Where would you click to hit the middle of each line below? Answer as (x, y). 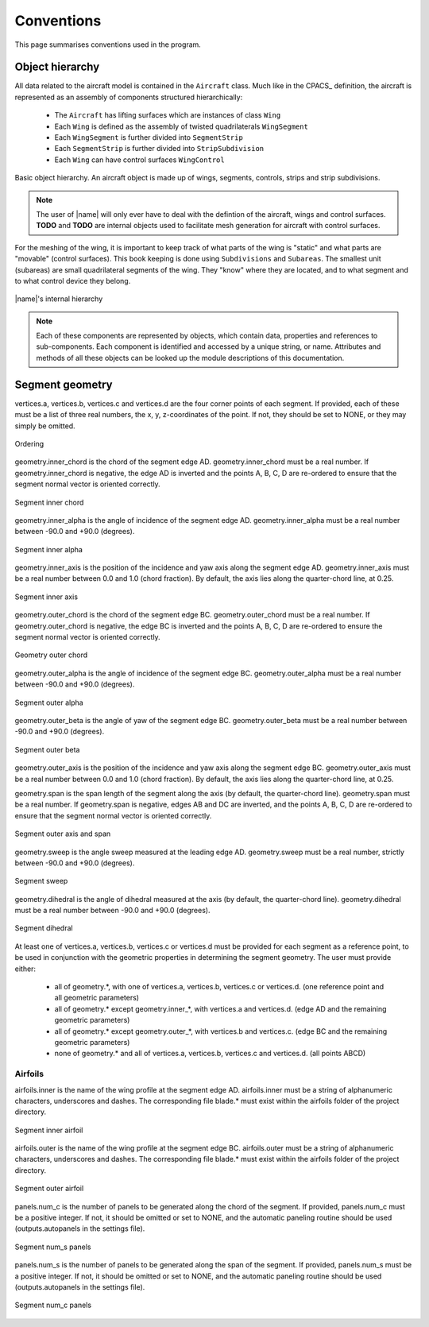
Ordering (29, 443)
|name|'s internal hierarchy (59, 299)
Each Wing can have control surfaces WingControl (140, 160)
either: (25, 969)
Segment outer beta (47, 749)
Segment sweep (41, 881)
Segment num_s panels (53, 1247)
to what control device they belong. (73, 280)
